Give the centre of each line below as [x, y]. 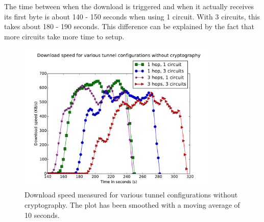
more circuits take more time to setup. [64, 36]
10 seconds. [42, 215]
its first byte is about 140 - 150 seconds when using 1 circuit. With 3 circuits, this [132, 16]
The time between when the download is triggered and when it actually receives [129, 6]
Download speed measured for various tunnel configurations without [131, 195]
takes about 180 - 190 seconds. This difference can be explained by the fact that [129, 26]
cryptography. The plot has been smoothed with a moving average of [132, 204]
